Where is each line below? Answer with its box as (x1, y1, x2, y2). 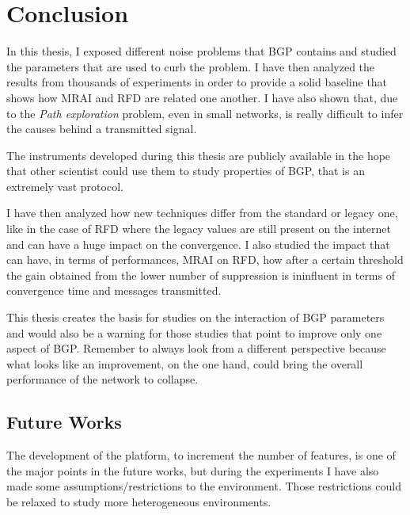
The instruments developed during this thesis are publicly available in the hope (6, 147, 391, 163)
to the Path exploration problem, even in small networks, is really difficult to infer (6, 105, 404, 121)
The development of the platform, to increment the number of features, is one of (6, 447, 396, 463)
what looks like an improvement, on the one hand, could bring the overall (6, 355, 363, 372)
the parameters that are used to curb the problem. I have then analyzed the (6, 58, 375, 74)
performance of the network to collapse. (6, 371, 199, 387)
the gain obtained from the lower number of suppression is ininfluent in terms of (6, 266, 395, 283)
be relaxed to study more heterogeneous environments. (6, 493, 271, 509)
